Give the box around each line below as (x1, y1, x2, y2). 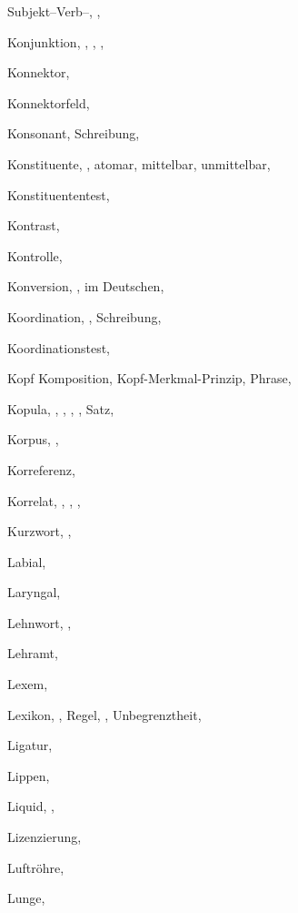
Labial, (7, 552, 46, 571)
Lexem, (7, 675, 48, 694)
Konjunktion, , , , (7, 32, 104, 51)
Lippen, (7, 766, 50, 785)
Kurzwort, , (7, 522, 72, 541)
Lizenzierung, (7, 827, 82, 847)
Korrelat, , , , (7, 491, 81, 510)
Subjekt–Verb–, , (7, 2, 101, 20)
